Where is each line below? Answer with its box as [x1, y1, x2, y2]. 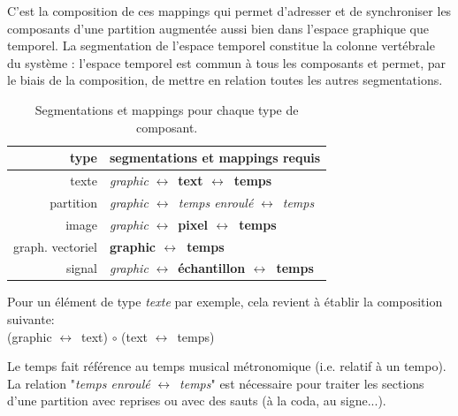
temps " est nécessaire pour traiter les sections [179, 374, 424, 392]
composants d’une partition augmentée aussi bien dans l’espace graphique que [7, 19, 429, 37]
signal [65, 259, 97, 277]
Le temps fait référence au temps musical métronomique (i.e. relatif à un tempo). [7, 357, 447, 375]
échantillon [178, 259, 246, 277]
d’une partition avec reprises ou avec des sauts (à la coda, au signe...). [7, 391, 386, 410]
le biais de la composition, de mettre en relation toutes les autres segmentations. [7, 71, 443, 89]
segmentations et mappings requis [109, 148, 321, 167]
